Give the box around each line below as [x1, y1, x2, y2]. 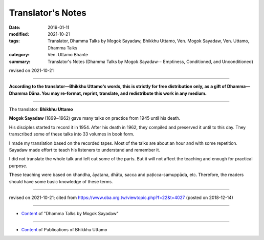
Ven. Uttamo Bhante [47, 52, 88, 58]
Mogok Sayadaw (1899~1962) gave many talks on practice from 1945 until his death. [9, 115, 180, 121]
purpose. [9, 163, 27, 169]
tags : [9, 38, 20, 44]
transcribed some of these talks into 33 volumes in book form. [9, 131, 134, 137]
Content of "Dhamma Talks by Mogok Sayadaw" [21, 211, 119, 217]
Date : [9, 24, 21, 30]
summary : [9, 59, 31, 65]
